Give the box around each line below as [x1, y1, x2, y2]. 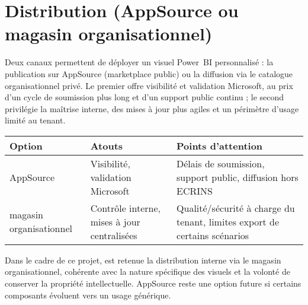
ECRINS [177, 183, 213, 198]
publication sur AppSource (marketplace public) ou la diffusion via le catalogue [5, 67, 293, 80]
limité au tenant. [5, 114, 66, 126]
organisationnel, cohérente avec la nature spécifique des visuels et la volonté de [5, 265, 290, 278]
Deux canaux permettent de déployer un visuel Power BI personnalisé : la [5, 56, 274, 68]
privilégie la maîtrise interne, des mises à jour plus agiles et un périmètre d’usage [5, 102, 299, 115]
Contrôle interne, [90, 201, 161, 215]
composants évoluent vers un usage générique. [5, 288, 171, 301]
